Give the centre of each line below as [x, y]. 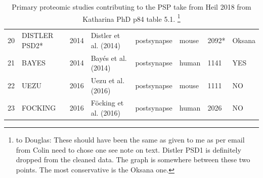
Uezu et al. [108, 80]
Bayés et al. [109, 58]
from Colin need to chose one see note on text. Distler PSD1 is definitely [128, 149]
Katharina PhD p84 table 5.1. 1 [131, 18]
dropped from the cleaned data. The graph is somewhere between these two [133, 159]
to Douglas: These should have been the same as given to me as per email [130, 140]
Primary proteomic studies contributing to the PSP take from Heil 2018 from [131, 7]
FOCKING [39, 108]
